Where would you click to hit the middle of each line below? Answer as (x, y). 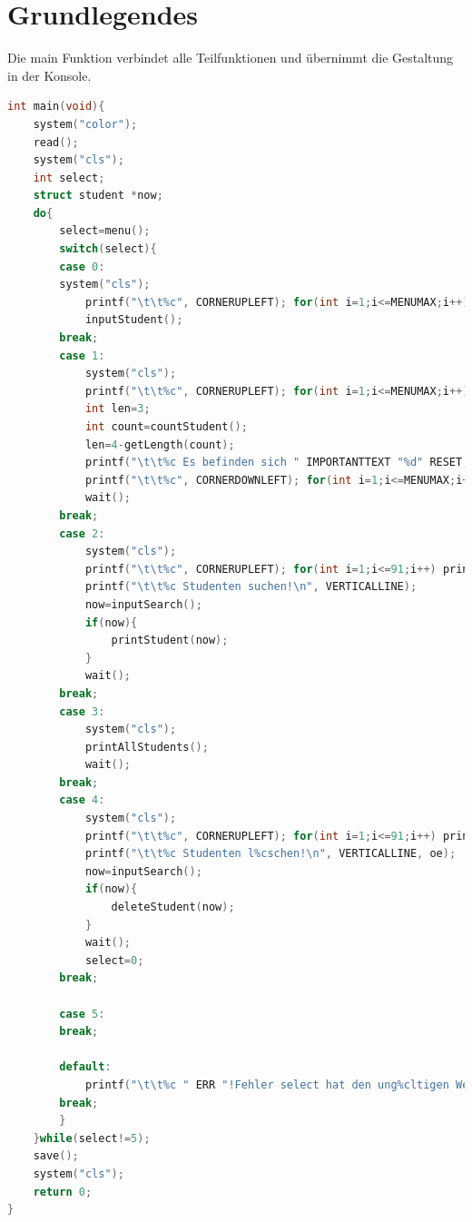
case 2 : (82, 533)
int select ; (69, 177)
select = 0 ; (114, 960)
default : (85, 1067)
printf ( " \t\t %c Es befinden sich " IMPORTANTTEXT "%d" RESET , (277, 463)
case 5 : (82, 1014)
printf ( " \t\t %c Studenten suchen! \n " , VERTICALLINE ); (251, 587)
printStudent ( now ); (170, 641)
